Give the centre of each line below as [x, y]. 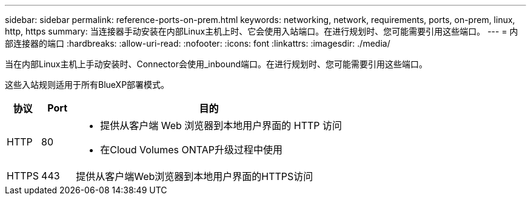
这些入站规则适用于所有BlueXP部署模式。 [87, 85]
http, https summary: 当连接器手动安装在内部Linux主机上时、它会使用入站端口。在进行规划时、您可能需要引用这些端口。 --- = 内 [262, 31]
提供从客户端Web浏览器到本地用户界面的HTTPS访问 [195, 176]
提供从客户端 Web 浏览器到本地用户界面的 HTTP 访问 [221, 125]
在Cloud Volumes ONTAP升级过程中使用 [192, 150]
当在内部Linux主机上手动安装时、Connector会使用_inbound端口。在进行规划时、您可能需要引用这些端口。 [216, 64]
